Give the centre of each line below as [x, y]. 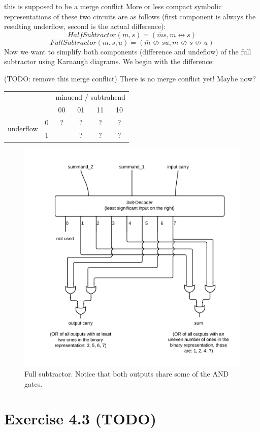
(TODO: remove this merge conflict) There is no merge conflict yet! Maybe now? [130, 78]
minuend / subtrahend [90, 97]
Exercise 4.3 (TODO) [80, 419]
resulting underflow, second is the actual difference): [85, 26]
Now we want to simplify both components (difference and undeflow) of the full [128, 51]
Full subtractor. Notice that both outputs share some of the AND [127, 374]
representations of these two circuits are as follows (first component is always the [130, 16]
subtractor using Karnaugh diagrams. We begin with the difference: [109, 61]
